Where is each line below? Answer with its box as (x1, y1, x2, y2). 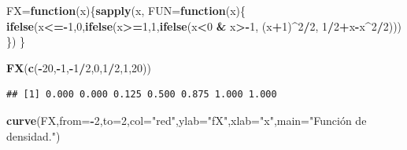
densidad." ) (6, 127, 61, 144)
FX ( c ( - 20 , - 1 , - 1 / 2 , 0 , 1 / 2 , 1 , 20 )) (6, 59, 151, 75)
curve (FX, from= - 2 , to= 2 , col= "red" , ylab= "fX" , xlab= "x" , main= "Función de (6, 112, 367, 128)
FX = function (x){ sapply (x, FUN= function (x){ (6, 2, 246, 18)
